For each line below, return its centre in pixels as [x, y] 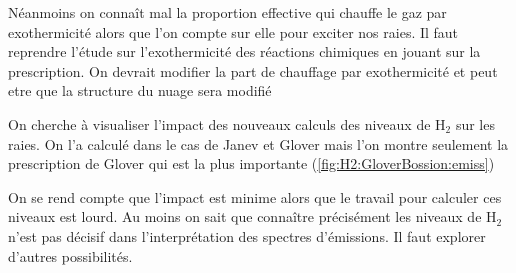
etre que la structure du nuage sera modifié [140, 90]
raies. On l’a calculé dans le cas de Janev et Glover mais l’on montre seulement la [258, 143]
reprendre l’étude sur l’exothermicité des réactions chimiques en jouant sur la [244, 51]
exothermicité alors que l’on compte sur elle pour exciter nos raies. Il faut [233, 31]
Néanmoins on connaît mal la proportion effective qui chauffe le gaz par [227, 12]
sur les [475, 123]
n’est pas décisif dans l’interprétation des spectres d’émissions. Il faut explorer [247, 235]
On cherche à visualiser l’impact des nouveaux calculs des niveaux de [219, 123]
